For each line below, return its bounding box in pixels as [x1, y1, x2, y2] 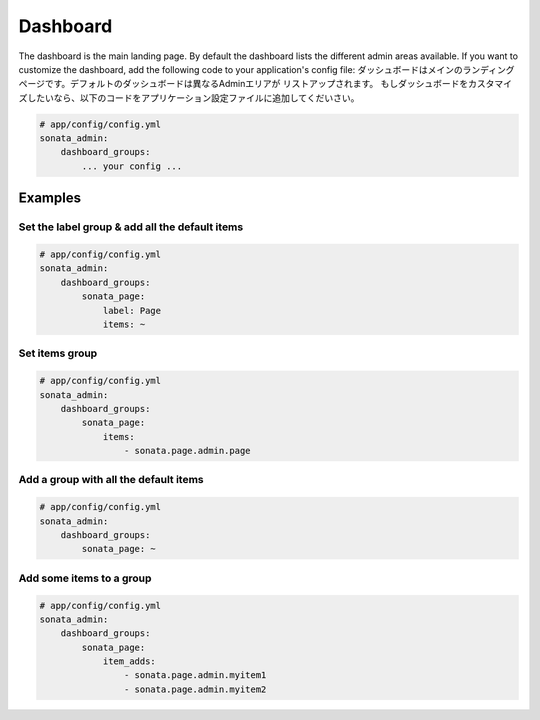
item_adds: [102, 656, 157, 667]
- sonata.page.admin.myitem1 [123, 670, 267, 681]
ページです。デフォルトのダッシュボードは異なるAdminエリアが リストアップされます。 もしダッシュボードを [18, 78, 469, 90]
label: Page [102, 305, 162, 316]
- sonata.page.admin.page [123, 445, 251, 457]
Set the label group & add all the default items [18, 220, 244, 234]
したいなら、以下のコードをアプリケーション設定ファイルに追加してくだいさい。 [26, 91, 360, 104]
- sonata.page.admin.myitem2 [123, 683, 267, 695]
